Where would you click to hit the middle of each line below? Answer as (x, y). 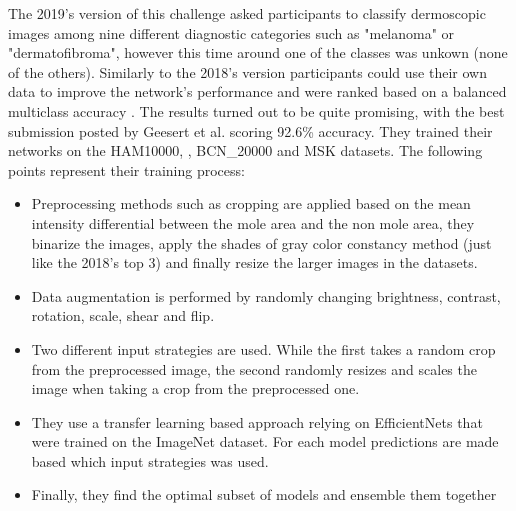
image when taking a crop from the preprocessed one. (195, 388)
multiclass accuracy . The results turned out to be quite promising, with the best (256, 110)
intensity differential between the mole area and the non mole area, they (253, 222)
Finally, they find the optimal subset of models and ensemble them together (264, 494)
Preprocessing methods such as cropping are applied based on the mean (251, 203)
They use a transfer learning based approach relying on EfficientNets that (257, 421)
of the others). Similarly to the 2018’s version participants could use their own (247, 71)
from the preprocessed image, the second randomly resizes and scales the (254, 368)
